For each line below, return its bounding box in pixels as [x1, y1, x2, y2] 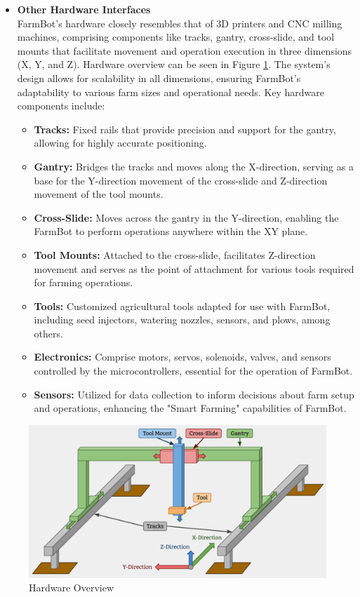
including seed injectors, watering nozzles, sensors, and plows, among [34, 312, 331, 327]
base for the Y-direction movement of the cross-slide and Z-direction [34, 173, 328, 187]
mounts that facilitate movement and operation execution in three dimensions [17, 43, 352, 58]
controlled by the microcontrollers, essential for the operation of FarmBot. [34, 363, 353, 378]
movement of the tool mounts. [34, 187, 164, 201]
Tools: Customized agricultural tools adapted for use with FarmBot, [34, 298, 331, 313]
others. [34, 326, 63, 340]
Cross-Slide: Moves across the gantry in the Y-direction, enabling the [34, 210, 339, 224]
